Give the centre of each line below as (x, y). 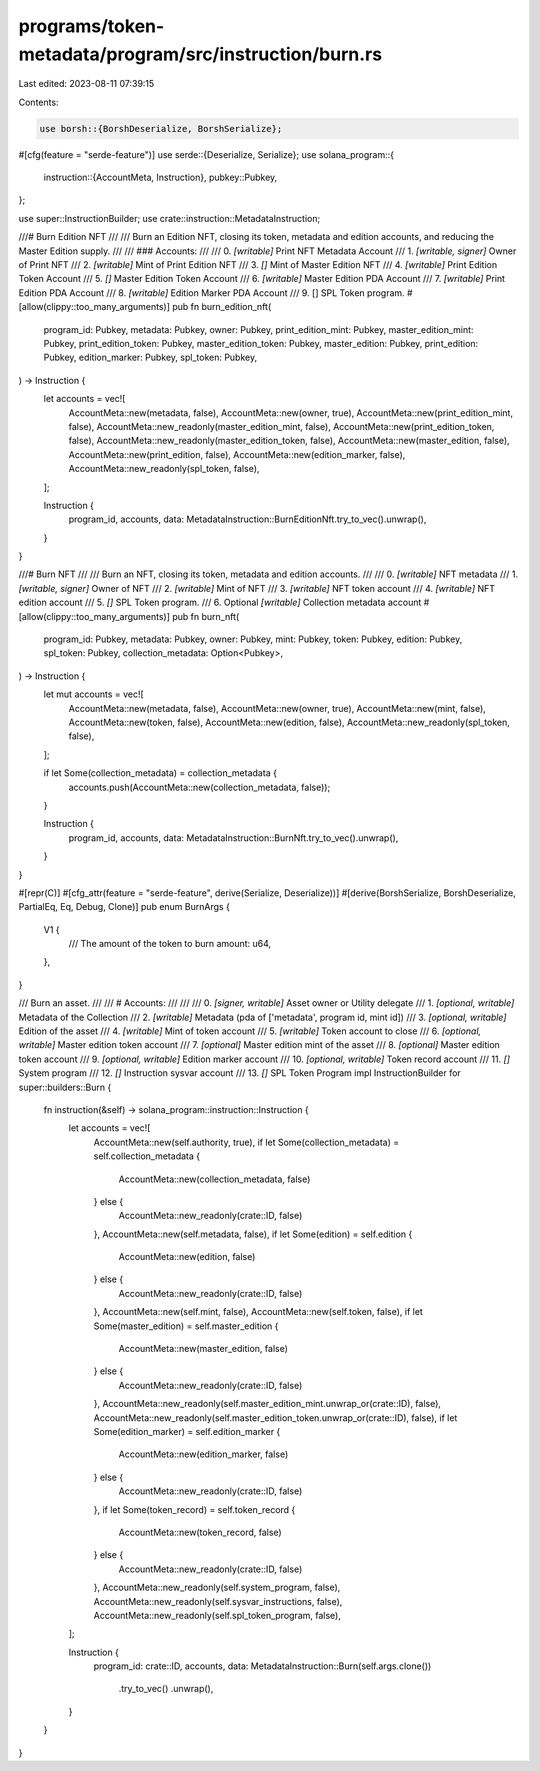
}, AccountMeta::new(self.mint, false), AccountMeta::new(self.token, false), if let (258, 1312)
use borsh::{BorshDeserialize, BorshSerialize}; (161, 128)
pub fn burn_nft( (205, 616)
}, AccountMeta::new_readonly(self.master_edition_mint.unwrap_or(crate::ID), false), (267, 1404)
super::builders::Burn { (65, 1087)
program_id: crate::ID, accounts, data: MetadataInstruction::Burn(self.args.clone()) (262, 1666)
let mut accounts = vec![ (93, 694)
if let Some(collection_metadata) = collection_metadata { (160, 773)
